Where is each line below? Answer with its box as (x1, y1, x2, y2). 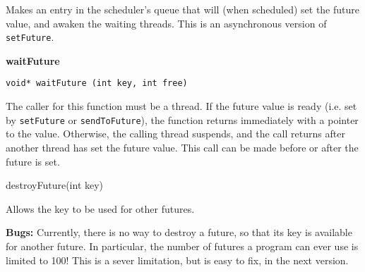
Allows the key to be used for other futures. (6, 201, 195, 216)
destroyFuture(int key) (6, 178, 104, 192)
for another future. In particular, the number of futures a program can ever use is (6, 238, 359, 253)
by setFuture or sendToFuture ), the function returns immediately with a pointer (6, 112, 359, 127)
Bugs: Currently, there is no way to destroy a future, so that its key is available (6, 225, 352, 240)
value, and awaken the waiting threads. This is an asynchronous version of (6, 16, 327, 30)
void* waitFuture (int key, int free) (6, 78, 188, 89)
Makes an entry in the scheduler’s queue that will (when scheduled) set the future (6, 2, 359, 16)
